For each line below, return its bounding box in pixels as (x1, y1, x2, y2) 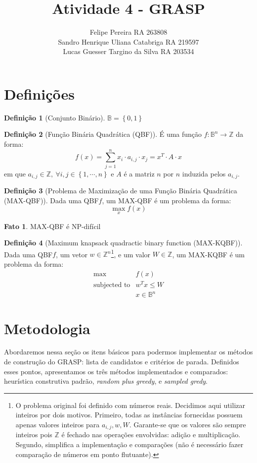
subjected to (93, 281, 130, 289)
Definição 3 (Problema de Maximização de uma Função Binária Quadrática (4, 185, 237, 196)
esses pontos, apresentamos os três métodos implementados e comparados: (4, 366, 228, 376)
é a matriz (124, 168, 155, 178)
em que (4, 168, 26, 178)
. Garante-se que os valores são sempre (129, 419, 246, 429)
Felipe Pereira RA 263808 (89, 27, 168, 37)
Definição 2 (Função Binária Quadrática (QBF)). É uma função (4, 129, 202, 139)
